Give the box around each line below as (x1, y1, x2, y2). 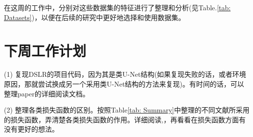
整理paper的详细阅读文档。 (4, 88, 90, 98)
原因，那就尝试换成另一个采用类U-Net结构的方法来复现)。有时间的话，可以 (4, 78, 244, 89)
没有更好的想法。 (4, 124, 59, 134)
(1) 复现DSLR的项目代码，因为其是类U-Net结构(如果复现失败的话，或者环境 (4, 69, 246, 79)
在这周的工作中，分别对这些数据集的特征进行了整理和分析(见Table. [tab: (4, 2, 231, 12)
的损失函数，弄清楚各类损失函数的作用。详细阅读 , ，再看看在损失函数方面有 (4, 114, 246, 124)
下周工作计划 (4, 41, 87, 61)
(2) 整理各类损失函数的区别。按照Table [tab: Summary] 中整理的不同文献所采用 (4, 105, 250, 115)
